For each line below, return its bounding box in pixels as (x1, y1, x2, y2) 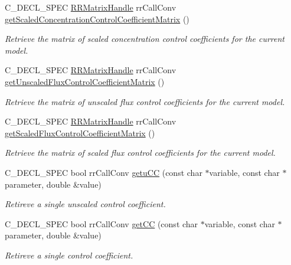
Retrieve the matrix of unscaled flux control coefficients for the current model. (5, 95, 285, 107)
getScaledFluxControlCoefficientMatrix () (5, 126, 155, 139)
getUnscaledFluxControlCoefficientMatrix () (5, 75, 165, 87)
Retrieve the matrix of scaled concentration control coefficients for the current (5, 32, 285, 45)
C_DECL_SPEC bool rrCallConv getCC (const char (5, 217, 198, 230)
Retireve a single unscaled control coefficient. (5, 198, 166, 210)
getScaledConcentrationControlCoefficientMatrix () (5, 12, 189, 25)
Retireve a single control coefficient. (5, 248, 133, 261)
